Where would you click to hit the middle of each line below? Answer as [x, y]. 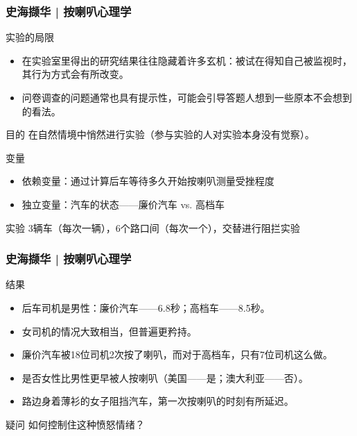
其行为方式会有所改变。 [75, 74]
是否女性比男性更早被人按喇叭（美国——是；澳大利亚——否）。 [165, 377]
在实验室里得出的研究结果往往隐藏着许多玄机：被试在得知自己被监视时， [187, 60]
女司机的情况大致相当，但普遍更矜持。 [109, 331]
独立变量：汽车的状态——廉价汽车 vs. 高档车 [123, 204]
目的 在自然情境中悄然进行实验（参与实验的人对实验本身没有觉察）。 [160, 134]
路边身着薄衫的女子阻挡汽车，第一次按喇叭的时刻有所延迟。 [158, 401]
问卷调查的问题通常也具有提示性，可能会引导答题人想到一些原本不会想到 [187, 97]
